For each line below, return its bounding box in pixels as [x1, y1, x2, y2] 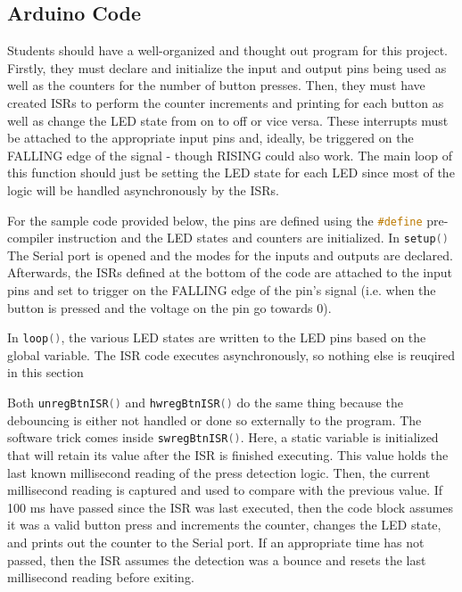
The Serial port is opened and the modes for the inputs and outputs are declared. [7, 245, 453, 264]
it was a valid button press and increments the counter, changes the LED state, [7, 515, 441, 534]
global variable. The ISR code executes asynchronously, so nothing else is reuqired [7, 345, 456, 364]
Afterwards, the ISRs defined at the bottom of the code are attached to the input [7, 263, 453, 282]
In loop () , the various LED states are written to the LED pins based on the [7, 328, 426, 347]
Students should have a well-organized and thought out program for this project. [7, 41, 448, 60]
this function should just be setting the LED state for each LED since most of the [7, 163, 455, 182]
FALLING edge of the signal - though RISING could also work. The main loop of [7, 145, 452, 164]
